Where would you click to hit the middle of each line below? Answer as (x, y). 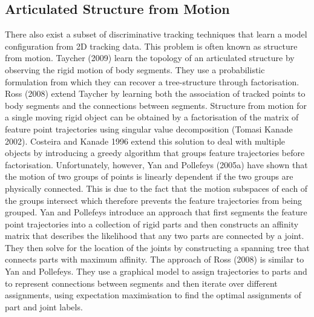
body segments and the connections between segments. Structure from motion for (156, 105)
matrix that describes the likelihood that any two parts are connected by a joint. (155, 236)
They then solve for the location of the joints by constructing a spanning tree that (157, 247)
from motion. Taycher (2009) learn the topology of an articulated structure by (150, 58)
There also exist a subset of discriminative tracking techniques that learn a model (156, 34)
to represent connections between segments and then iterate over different (141, 283)
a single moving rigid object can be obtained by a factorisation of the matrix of (152, 117)
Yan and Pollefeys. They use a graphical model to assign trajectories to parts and (156, 271)
